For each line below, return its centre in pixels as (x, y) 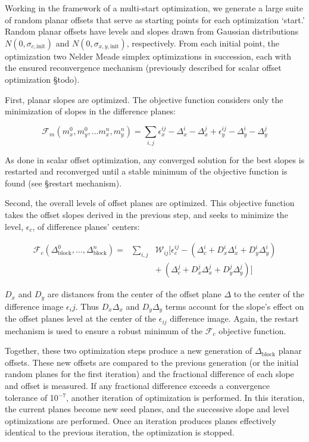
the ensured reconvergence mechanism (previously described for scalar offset (143, 68)
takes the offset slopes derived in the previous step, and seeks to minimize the (146, 214)
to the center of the (269, 294)
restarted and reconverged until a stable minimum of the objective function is (146, 171)
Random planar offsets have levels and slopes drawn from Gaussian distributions (152, 31)
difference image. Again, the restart (234, 318)
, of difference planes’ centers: (86, 226)
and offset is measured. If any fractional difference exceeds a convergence (137, 385)
